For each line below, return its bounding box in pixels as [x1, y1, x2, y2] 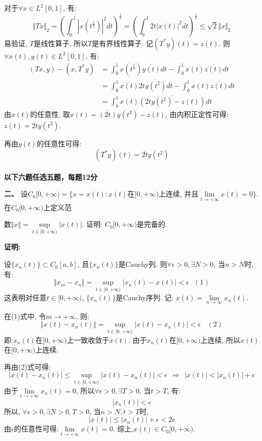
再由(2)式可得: [4, 361, 51, 372]
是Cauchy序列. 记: [116, 292, 174, 303]
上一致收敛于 [66, 334, 109, 345]
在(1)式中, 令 [4, 310, 46, 321]
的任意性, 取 [30, 108, 70, 119]
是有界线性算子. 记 [92, 37, 154, 48]
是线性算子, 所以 [33, 37, 88, 48]
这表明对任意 [4, 292, 47, 303]
